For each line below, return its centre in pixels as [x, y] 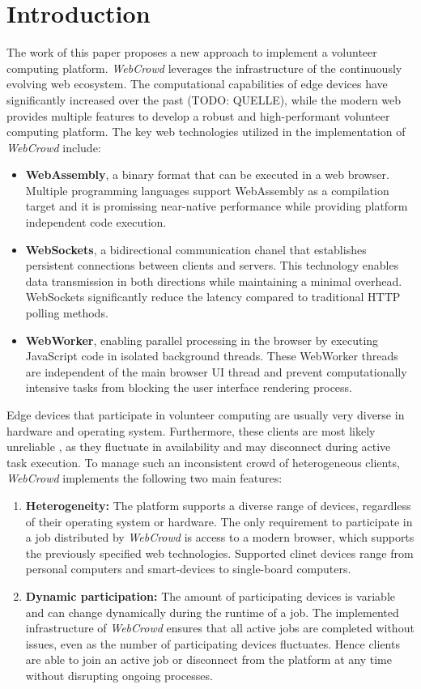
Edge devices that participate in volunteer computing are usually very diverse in [206, 415]
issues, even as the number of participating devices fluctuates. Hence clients [213, 643]
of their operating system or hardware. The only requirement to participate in [219, 521]
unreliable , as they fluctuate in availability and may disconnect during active [199, 447]
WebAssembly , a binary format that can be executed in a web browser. [207, 174]
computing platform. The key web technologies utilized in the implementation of [206, 132]
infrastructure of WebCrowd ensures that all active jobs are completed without [220, 628]
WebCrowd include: [54, 147]
